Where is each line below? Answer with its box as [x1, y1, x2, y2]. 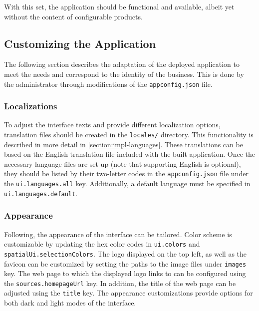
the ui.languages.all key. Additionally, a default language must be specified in [4, 178, 251, 189]
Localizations [4, 100, 57, 112]
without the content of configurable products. [4, 11, 143, 21]
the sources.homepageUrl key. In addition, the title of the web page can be [4, 278, 236, 288]
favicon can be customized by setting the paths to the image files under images [4, 258, 247, 269]
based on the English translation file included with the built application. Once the [4, 149, 255, 159]
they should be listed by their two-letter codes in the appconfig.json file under [4, 168, 249, 179]
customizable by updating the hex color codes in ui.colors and [4, 239, 200, 249]
